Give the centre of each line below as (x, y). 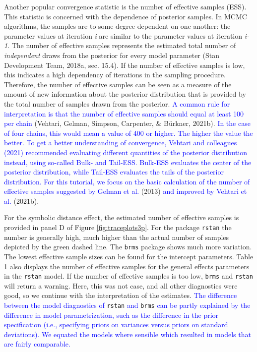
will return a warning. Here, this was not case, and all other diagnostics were (121, 285)
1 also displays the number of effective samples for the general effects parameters (127, 266)
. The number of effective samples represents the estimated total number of (122, 45)
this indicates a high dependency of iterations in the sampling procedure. (115, 75)
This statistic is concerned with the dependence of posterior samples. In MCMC (126, 16)
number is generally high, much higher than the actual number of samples (117, 237)
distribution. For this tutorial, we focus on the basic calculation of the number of (127, 181)
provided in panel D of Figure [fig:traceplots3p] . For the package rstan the (118, 227)
